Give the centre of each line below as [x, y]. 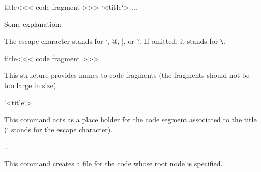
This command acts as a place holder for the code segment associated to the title [130, 119]
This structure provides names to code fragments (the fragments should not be [127, 75]
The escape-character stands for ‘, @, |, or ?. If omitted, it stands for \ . [115, 41]
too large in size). [31, 85]
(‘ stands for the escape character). [59, 129]
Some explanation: [33, 24]
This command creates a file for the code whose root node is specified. [113, 163]
